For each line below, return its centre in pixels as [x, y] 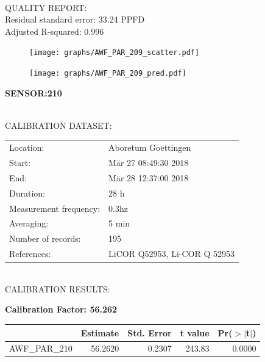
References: [30, 254]
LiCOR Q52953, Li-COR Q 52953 [171, 254]
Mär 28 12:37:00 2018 [149, 177]
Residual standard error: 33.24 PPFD [75, 19]
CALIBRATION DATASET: [58, 125]
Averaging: [29, 223]
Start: [20, 163]
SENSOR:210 [34, 92]
